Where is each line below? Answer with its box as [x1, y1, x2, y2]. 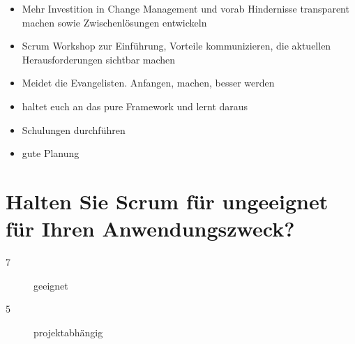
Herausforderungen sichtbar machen [22, 52, 176, 66]
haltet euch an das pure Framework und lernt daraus [22, 98, 248, 113]
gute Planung [22, 146, 80, 160]
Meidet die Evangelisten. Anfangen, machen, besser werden [22, 75, 275, 90]
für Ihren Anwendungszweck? [6, 214, 295, 243]
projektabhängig [33, 324, 103, 339]
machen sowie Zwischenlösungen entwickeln [22, 15, 207, 29]
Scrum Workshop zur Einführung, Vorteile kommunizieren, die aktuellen [22, 38, 331, 53]
